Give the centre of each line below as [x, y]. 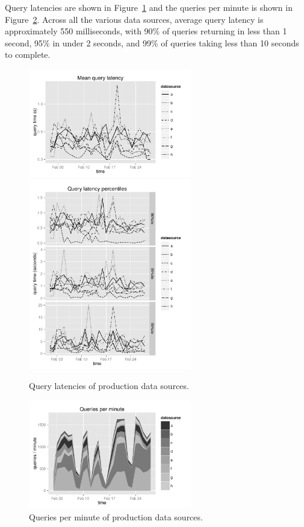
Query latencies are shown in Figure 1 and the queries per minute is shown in [149, 7]
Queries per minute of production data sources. [116, 516]
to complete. [28, 55]
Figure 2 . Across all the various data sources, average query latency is [134, 19]
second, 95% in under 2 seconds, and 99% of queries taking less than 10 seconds [152, 42]
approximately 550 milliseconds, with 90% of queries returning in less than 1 [146, 31]
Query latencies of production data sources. [109, 386]
